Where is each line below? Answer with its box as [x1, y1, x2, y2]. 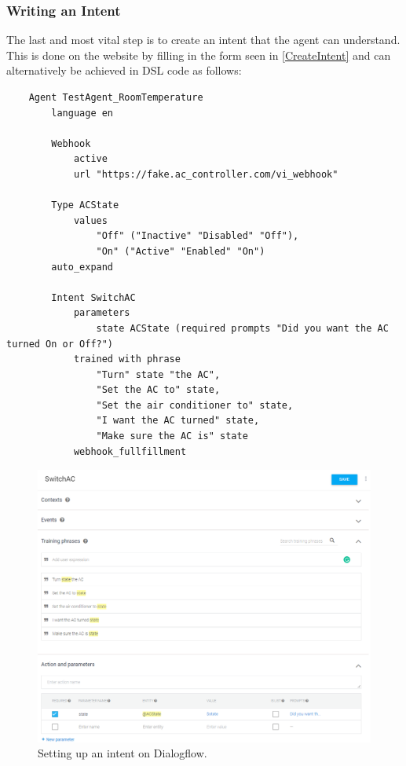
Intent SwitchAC [51, 291, 136, 303]
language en [51, 107, 114, 119]
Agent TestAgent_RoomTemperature [28, 92, 203, 103]
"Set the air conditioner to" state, [96, 399, 294, 411]
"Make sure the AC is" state [96, 431, 248, 442]
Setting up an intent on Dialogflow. [38, 745, 207, 761]
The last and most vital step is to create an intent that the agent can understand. [6, 31, 401, 48]
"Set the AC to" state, [96, 384, 221, 396]
